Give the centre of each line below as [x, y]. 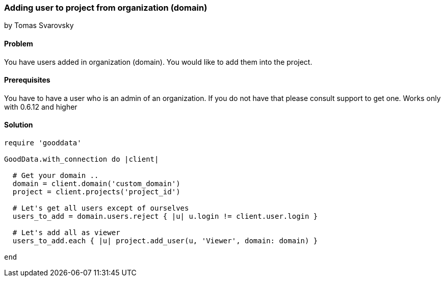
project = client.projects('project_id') [96, 192]
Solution [19, 125]
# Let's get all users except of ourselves [101, 208]
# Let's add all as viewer [66, 233]
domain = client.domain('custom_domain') [96, 184]
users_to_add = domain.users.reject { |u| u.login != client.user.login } [165, 216]
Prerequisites [27, 80]
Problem [19, 43]
